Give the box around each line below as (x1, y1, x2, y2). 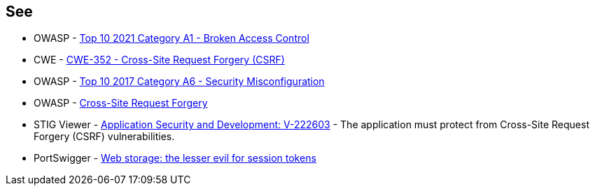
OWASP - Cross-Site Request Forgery (34, 97, 208, 109)
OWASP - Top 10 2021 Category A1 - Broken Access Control (34, 32, 309, 45)
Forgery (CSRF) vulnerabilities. (34, 130, 175, 143)
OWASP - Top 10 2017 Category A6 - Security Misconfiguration (34, 75, 325, 88)
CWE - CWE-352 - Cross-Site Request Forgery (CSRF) (34, 54, 285, 66)
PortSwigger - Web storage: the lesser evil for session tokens (34, 152, 316, 165)
